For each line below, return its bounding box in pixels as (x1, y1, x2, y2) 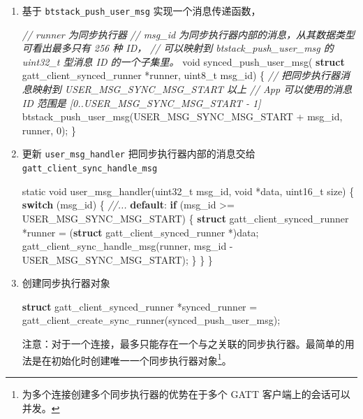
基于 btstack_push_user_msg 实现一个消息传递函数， (22, 3, 261, 17)
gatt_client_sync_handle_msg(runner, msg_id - (22, 239, 233, 253)
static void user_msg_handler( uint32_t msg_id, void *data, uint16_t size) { (22, 183, 355, 198)
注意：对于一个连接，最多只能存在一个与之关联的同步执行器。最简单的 (22, 336, 345, 351)
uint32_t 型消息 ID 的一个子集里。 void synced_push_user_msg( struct (22, 54, 345, 69)
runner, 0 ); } (22, 122, 76, 137)
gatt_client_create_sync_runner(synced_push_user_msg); (22, 313, 281, 327)
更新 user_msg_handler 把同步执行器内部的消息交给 (22, 146, 255, 161)
